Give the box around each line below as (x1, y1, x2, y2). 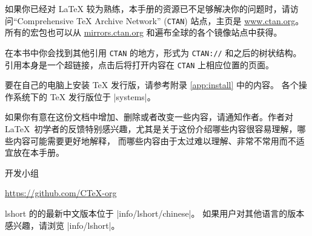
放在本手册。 (13, 146, 64, 159)
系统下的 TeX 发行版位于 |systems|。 (13, 90, 156, 103)
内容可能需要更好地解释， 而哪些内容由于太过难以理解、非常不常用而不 (13, 134, 296, 147)
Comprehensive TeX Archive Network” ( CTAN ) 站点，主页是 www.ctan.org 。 (17, 14, 304, 27)
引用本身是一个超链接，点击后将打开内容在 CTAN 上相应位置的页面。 (5, 58, 274, 71)
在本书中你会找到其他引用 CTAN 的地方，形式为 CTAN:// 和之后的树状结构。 (5, 46, 302, 59)
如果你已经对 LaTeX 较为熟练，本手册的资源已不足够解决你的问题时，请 (5, 2, 290, 14)
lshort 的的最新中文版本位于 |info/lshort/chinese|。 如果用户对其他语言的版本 (5, 206, 305, 219)
